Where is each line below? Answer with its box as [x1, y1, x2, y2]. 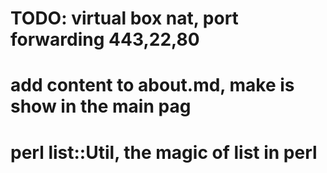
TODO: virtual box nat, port [10, 7, 239, 30]
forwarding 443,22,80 [10, 28, 200, 51]
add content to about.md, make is [10, 74, 295, 97]
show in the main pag [10, 95, 192, 118]
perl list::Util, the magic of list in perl [10, 141, 318, 164]
